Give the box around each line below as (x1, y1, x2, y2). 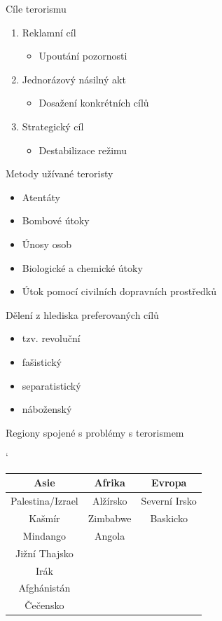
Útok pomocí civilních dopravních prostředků (22, 284, 216, 299)
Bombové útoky (22, 213, 90, 228)
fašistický (22, 354, 62, 369)
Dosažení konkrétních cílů (39, 95, 149, 110)
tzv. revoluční (22, 331, 81, 346)
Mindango (22, 528, 66, 542)
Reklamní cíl (22, 25, 76, 39)
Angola (95, 528, 125, 542)
